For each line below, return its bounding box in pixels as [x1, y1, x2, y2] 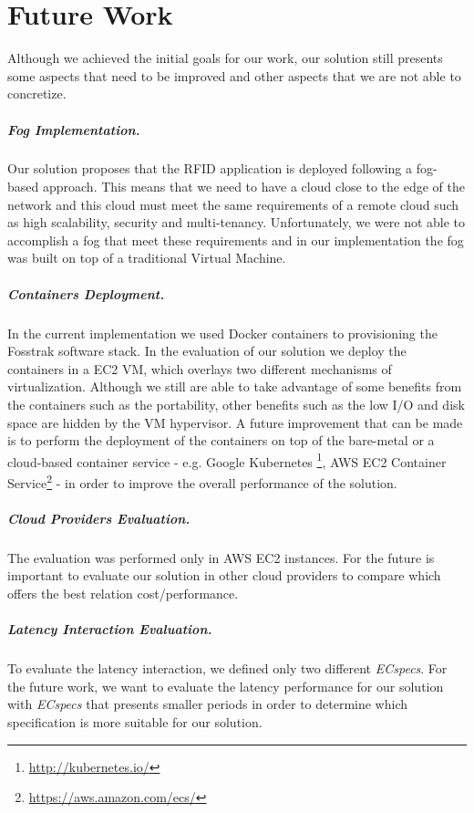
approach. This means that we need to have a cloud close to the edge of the [42, 177, 465, 196]
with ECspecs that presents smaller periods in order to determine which [7, 694, 408, 714]
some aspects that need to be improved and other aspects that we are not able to [7, 66, 461, 85]
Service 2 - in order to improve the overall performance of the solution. [7, 471, 397, 492]
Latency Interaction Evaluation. [7, 620, 212, 639]
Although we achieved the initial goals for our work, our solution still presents [7, 48, 443, 68]
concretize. [7, 84, 67, 103]
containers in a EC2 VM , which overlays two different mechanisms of [7, 359, 392, 378]
